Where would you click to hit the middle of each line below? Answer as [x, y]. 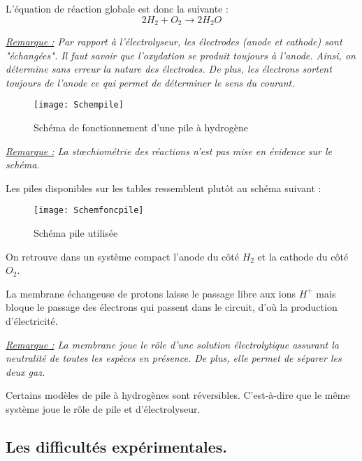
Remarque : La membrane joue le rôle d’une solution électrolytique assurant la [172, 344]
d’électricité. [32, 321]
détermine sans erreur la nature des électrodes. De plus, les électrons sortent [169, 69]
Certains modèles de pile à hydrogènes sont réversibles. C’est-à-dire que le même [178, 395]
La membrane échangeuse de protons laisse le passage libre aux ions [151, 293]
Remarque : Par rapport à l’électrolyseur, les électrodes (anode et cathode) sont [174, 42]
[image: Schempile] [79, 105]
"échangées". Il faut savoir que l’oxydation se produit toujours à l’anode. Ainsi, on [181, 55]
